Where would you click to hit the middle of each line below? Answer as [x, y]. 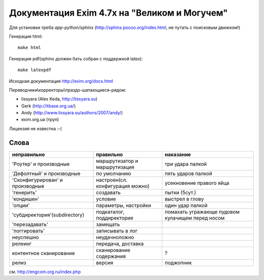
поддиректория [115, 218]
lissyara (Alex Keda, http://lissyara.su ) [59, 99]
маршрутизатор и [117, 161]
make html [29, 48]
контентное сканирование [44, 253]
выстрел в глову [184, 199]
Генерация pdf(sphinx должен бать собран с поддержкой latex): [76, 58]
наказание [178, 154]
